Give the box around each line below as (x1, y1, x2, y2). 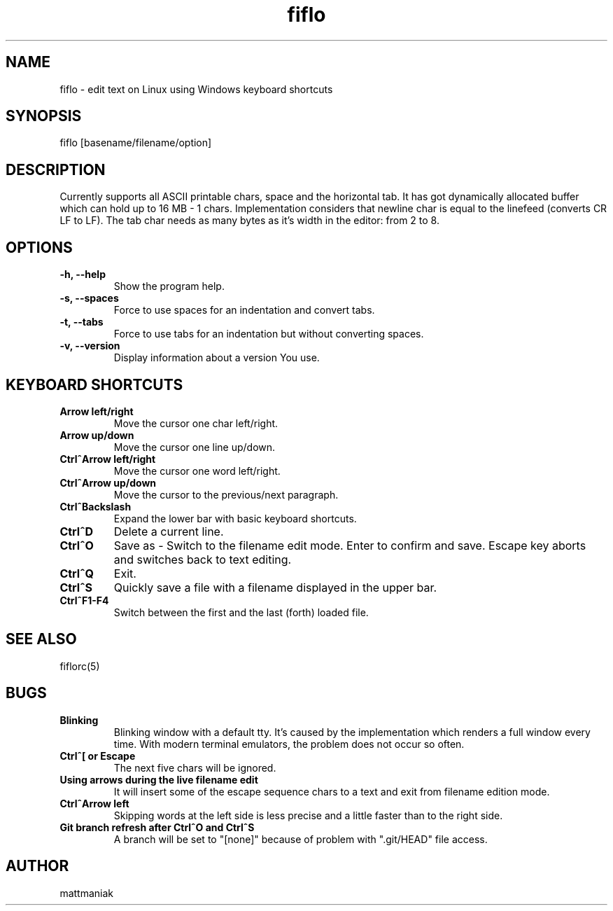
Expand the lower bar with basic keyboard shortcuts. (113, 512, 357, 524)
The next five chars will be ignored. (113, 761, 276, 774)
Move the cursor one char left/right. (113, 417, 279, 429)
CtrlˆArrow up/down (59, 476, 157, 489)
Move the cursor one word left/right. (113, 464, 281, 477)
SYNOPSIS (6, 107, 82, 125)
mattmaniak (59, 886, 114, 899)
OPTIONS (6, 238, 73, 256)
